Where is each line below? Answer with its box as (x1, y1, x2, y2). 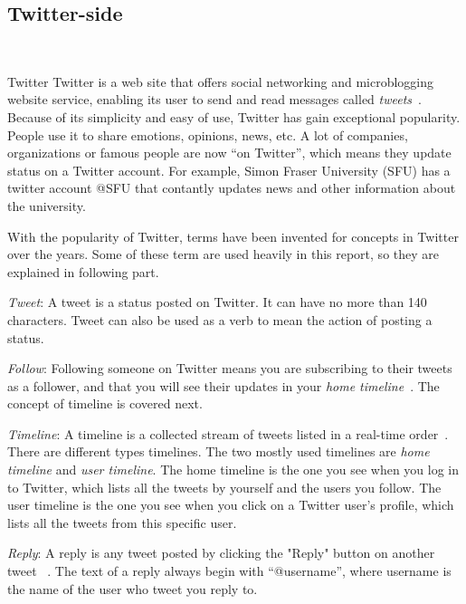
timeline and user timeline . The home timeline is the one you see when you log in (7, 460, 460, 479)
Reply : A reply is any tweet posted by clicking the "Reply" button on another (7, 543, 435, 562)
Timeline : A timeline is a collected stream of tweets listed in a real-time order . (7, 424, 449, 443)
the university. (7, 196, 86, 215)
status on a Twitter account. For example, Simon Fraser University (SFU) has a (7, 160, 451, 179)
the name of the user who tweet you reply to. (7, 579, 258, 598)
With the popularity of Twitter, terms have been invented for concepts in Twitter (7, 226, 459, 245)
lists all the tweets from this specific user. (7, 513, 237, 532)
